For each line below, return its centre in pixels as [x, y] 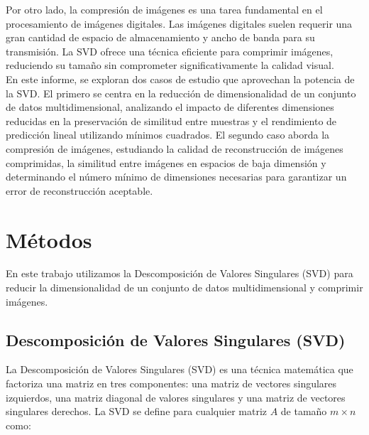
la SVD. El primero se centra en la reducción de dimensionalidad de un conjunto [181, 93]
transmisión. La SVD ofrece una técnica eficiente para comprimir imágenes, [170, 51]
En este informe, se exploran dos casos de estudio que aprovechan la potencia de [180, 79]
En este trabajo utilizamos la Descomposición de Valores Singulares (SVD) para [180, 273]
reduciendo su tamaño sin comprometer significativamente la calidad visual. [170, 65]
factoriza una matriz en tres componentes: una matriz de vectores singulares [171, 383]
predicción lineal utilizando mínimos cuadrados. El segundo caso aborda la [168, 135]
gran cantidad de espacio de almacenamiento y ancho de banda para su [160, 37]
